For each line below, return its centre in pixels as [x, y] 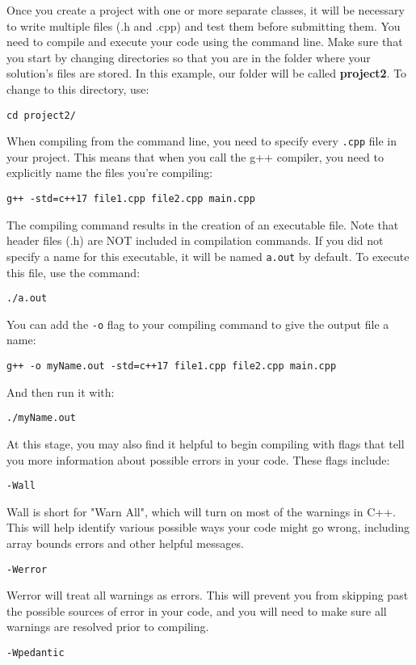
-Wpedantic [36, 653]
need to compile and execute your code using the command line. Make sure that [205, 42]
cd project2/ [41, 115]
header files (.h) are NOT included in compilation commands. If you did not [195, 240]
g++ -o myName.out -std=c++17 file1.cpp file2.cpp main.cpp [172, 366]
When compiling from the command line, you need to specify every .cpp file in [202, 141]
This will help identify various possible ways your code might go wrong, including [208, 527]
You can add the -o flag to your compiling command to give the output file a [198, 324]
